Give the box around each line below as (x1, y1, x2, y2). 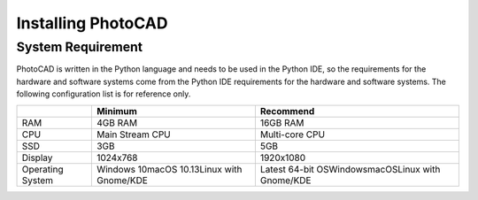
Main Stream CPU (96, 128, 172, 141)
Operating (21, 163, 64, 175)
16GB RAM (259, 116, 305, 128)
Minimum (96, 104, 137, 117)
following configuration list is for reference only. (16, 88, 191, 99)
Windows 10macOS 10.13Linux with (96, 163, 243, 175)
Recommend (259, 104, 315, 117)
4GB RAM (96, 116, 137, 128)
